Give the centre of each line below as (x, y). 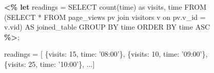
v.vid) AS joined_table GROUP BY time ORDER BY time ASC (107, 27)
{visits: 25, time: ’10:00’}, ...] (50, 64)
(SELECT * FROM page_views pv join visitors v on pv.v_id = (105, 17)
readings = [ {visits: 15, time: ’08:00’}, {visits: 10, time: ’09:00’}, (106, 54)
